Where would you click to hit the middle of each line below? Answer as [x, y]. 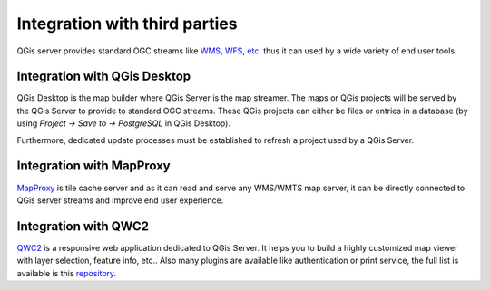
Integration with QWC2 [83, 226]
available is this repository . [67, 273]
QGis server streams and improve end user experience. [120, 200]
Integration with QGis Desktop [104, 77]
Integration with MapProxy [94, 166]
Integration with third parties [127, 24]
